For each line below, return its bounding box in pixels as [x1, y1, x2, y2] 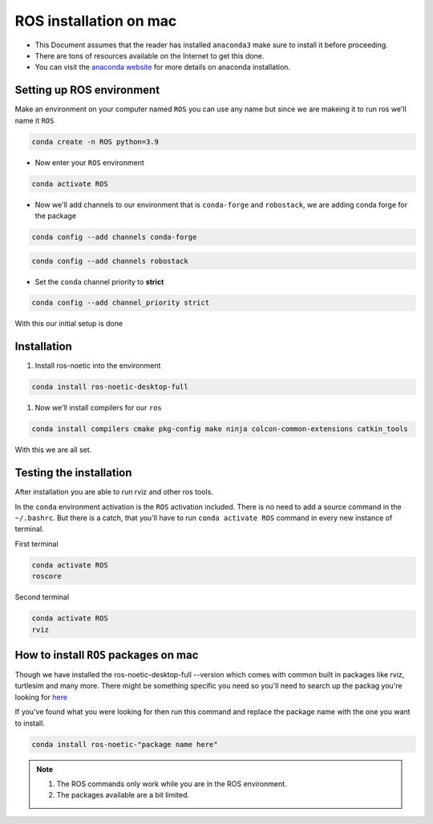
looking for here [14, 692, 68, 701]
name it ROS [14, 115, 55, 125]
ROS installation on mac [14, 12, 177, 30]
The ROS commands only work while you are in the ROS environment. [56, 778, 288, 789]
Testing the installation [14, 466, 132, 480]
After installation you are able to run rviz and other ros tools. [14, 487, 214, 497]
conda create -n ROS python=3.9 [31, 137, 160, 146]
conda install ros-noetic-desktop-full [31, 382, 188, 392]
